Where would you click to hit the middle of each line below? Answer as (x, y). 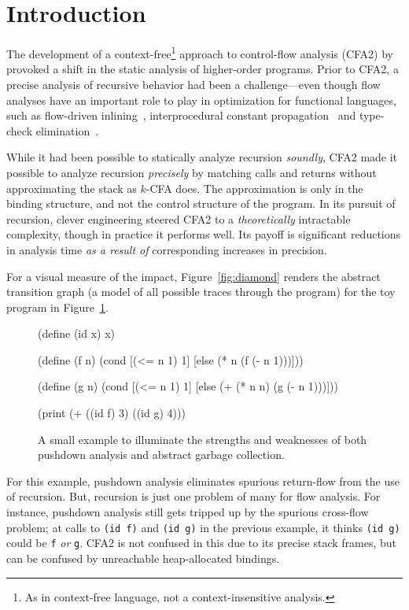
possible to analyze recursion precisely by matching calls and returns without (192, 172)
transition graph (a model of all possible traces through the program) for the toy (201, 292)
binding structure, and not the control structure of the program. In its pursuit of (201, 203)
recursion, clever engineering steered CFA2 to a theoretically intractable (179, 218)
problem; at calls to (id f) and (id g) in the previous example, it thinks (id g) (203, 527)
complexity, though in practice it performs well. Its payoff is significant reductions (204, 234)
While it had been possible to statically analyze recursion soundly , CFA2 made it (202, 157)
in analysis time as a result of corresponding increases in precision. (167, 249)
